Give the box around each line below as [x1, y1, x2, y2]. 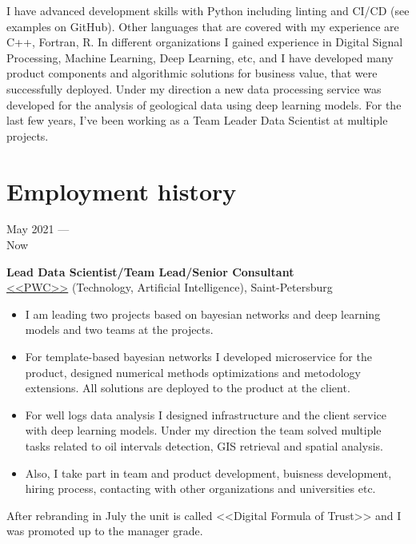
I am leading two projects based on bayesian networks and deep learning [25, 305, 381, 322]
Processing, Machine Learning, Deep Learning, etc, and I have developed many [6, 49, 394, 66]
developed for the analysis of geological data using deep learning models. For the [6, 96, 402, 113]
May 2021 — [6, 220, 70, 237]
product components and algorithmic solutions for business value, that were [6, 65, 378, 81]
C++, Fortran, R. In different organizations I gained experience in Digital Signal [6, 34, 403, 50]
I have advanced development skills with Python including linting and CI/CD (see [6, 2, 410, 18]
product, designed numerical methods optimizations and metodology [25, 363, 361, 380]
